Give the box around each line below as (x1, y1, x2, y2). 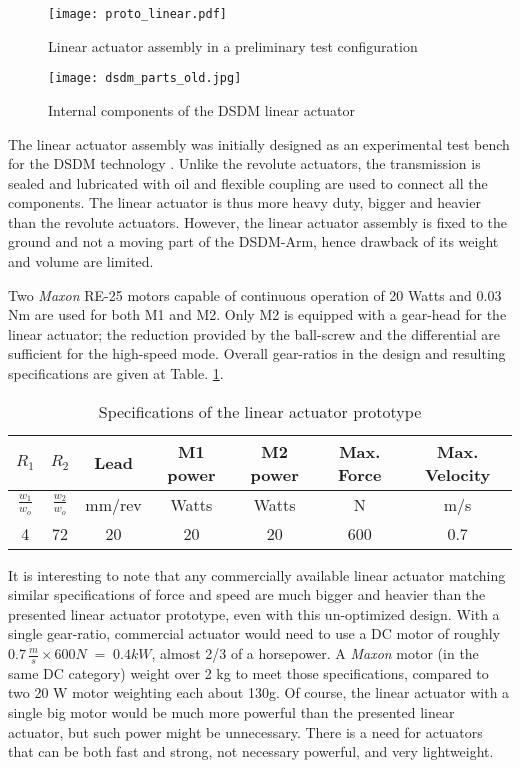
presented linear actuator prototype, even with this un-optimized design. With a (8, 603, 500, 624)
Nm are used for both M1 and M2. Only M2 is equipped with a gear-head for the (8, 304, 507, 325)
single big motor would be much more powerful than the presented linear (8, 702, 455, 723)
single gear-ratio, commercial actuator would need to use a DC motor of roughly (8, 623, 501, 644)
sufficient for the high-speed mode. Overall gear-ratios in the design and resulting (8, 343, 506, 364)
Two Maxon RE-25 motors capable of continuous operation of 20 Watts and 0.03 (8, 284, 502, 305)
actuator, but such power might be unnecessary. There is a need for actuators (8, 721, 483, 742)
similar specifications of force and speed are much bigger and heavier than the (8, 584, 486, 605)
